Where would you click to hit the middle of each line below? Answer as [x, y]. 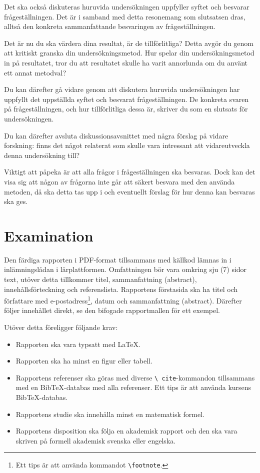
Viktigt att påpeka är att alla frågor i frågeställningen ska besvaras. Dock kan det [130, 172]
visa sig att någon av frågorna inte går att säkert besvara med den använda [119, 181]
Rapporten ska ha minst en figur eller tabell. [84, 361]
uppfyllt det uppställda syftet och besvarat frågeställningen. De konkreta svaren [126, 99]
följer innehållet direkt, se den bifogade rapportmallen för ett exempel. [112, 310]
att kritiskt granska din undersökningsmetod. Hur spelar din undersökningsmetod [129, 53]
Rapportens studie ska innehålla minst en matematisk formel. [110, 414]
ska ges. [16, 201]
